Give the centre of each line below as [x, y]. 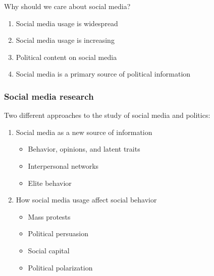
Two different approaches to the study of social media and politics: [107, 115]
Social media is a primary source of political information [103, 74]
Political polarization [60, 267]
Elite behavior [50, 183]
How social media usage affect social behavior [86, 200]
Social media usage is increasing [65, 40]
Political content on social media [66, 57]
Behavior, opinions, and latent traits [84, 149]
